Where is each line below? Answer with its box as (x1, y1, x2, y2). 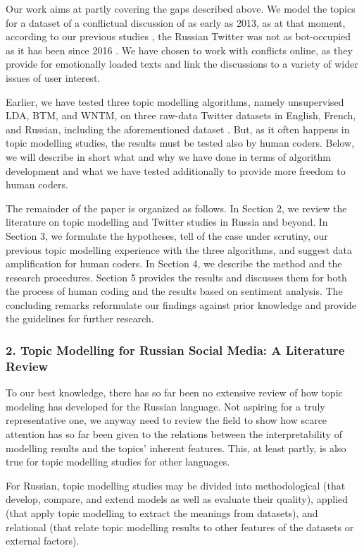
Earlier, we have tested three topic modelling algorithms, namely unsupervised (6, 94, 344, 109)
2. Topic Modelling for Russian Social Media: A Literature (6, 341, 345, 358)
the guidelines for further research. (6, 311, 154, 326)
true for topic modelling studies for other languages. (6, 454, 230, 469)
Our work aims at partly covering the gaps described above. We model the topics (6, 1, 356, 16)
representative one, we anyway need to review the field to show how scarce (6, 413, 327, 427)
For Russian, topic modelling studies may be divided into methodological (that (6, 478, 346, 492)
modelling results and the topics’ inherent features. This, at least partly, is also (6, 440, 346, 455)
